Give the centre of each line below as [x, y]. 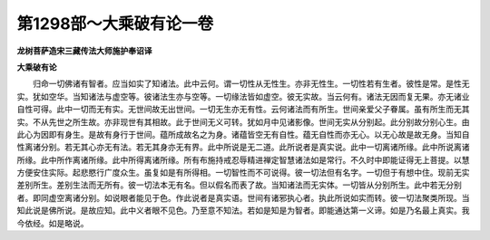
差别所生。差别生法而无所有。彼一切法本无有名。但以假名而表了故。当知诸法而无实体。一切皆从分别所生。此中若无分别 [239, 185]
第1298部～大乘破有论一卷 [115, 24]
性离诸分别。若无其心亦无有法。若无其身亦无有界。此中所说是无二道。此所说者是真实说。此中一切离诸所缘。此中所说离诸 [243, 147]
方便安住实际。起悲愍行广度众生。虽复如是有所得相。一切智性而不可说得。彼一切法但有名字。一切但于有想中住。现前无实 [243, 173]
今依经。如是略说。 [53, 223]
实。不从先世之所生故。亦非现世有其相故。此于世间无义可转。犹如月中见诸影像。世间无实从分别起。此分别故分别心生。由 [243, 121]
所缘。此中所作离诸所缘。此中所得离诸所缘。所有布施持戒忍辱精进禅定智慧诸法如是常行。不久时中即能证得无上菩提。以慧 [243, 159]
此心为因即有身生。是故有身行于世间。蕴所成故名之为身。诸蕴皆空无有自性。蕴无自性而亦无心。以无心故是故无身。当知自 [243, 134]
